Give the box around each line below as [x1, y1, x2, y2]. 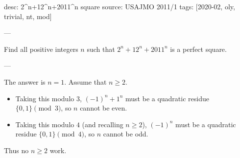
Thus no [4, 145, 29, 155]
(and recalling [82, 119, 123, 129]
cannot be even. [80, 103, 127, 113]
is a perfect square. [170, 44, 227, 54]
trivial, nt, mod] [4, 11, 52, 21]
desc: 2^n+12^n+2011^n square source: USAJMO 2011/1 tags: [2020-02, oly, [4, 1, 235, 11]
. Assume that [64, 76, 107, 87]
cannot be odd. [103, 129, 148, 139]
